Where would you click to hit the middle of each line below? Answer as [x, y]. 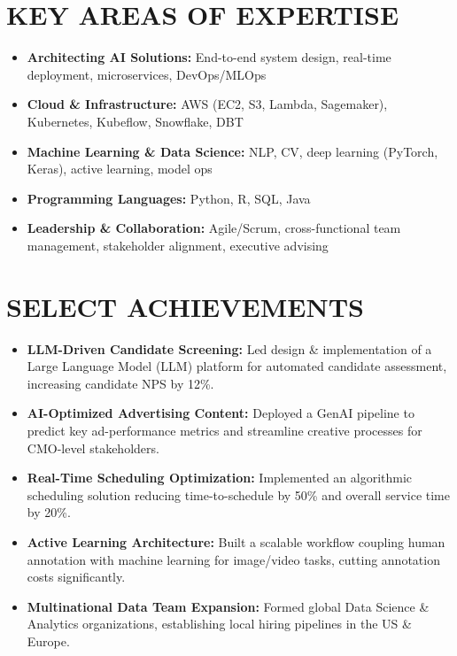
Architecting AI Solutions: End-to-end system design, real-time [209, 57]
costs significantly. [76, 577]
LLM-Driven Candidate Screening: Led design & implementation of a [229, 348]
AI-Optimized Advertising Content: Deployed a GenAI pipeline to [221, 413]
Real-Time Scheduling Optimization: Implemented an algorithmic [220, 478]
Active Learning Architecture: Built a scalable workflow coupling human [236, 541]
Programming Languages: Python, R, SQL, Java [169, 198]
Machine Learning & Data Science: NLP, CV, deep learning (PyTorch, [232, 151]
